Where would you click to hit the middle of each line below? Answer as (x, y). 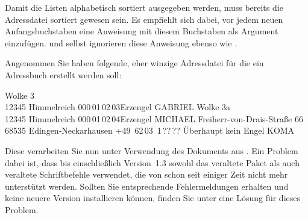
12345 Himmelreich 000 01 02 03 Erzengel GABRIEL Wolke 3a (118, 107)
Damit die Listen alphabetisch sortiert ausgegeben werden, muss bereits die (144, 7)
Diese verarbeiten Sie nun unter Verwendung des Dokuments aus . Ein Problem (152, 150)
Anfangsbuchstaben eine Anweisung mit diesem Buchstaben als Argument (142, 31)
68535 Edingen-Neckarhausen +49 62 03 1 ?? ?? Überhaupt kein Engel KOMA (150, 130)
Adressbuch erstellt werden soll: (63, 74)
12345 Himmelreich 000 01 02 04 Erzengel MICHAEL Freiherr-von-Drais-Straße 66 (154, 118)
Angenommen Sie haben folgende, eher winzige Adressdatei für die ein (134, 63)
